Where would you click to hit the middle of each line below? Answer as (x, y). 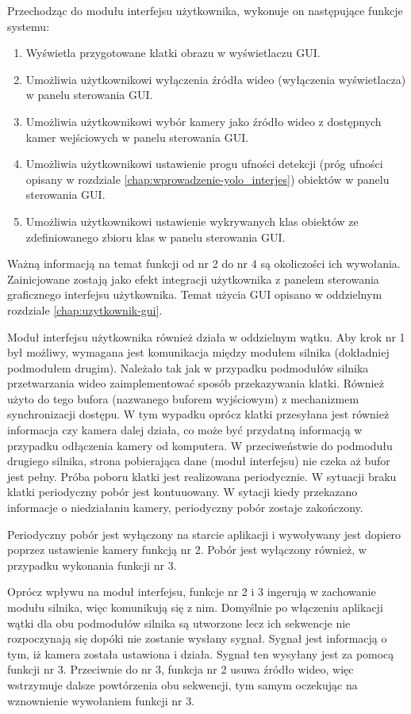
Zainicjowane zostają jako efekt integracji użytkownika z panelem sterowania (193, 279)
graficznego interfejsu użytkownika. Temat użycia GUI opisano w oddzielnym (195, 294)
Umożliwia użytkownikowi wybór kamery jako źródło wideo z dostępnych (204, 121)
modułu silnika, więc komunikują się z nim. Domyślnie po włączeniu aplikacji (195, 607)
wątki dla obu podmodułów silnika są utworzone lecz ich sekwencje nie (179, 622)
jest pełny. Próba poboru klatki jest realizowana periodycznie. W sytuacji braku (202, 476)
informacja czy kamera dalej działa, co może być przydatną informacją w (185, 430)
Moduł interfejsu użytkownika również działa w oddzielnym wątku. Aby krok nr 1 (206, 336)
